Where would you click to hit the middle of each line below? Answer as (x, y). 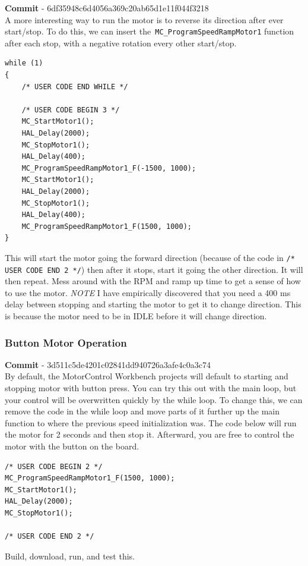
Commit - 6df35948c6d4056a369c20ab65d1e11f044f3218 (107, 8)
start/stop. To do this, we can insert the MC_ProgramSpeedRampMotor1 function (150, 31)
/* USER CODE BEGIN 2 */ (54, 466)
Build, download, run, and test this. (70, 556)
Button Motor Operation (66, 342)
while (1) (24, 63)
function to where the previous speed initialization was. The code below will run (151, 422)
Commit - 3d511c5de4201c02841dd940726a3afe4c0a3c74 (108, 364)
